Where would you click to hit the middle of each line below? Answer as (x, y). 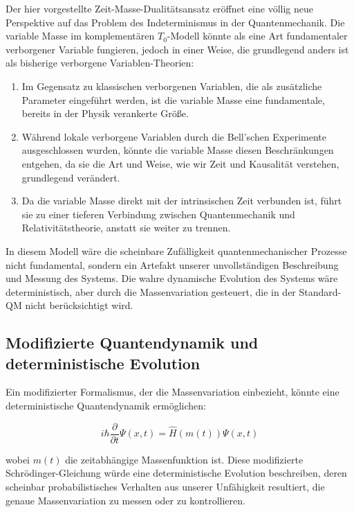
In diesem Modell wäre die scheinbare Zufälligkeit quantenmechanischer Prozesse (176, 250)
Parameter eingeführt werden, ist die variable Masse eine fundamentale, (173, 99)
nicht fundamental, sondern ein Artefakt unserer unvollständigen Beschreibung (172, 264)
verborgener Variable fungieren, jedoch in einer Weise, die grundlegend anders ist (177, 49)
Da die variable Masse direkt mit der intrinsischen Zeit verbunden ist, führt (182, 201)
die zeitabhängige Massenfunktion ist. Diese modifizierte (184, 459)
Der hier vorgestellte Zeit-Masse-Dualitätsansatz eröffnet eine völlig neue (159, 8)
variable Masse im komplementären (80, 36)
